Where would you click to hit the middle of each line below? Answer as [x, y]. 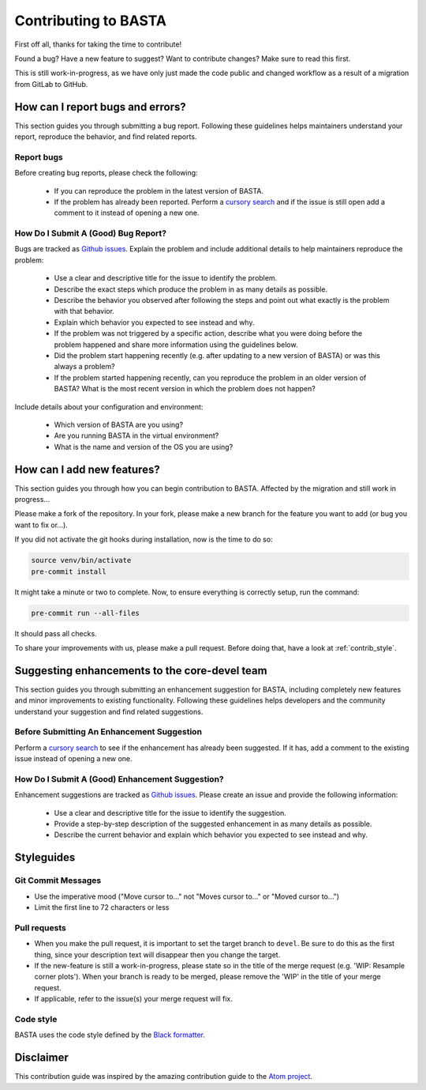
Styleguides [45, 858]
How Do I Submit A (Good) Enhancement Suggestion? [119, 779]
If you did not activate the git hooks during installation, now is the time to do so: [144, 539]
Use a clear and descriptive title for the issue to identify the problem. [166, 278]
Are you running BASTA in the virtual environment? [136, 436]
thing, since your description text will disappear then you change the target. [157, 954]
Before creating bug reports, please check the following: [106, 173]
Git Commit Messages [58, 881]
